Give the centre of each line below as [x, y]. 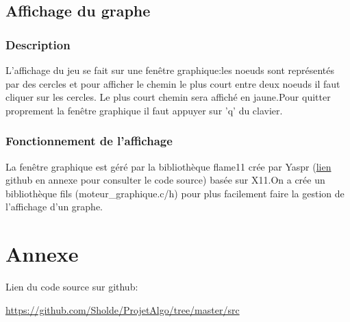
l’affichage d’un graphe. [54, 207]
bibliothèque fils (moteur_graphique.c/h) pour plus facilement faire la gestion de [175, 193]
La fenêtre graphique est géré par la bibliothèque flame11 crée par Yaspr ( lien [168, 166]
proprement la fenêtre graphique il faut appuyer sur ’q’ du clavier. [144, 110]
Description [38, 44]
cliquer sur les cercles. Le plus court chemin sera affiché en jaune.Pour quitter [168, 97]
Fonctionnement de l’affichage [89, 141]
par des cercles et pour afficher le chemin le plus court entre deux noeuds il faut [173, 83]
